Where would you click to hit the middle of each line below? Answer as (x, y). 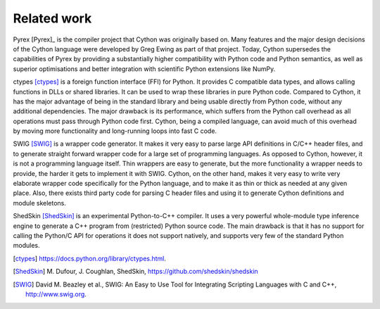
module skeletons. (40, 203)
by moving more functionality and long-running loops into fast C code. (115, 131)
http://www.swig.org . (56, 294)
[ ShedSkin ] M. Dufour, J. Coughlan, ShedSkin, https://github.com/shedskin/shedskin (135, 272)
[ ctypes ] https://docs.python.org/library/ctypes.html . (90, 258)
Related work (52, 18)
